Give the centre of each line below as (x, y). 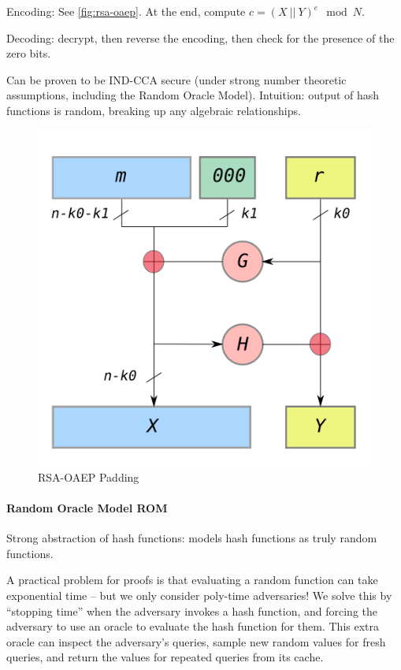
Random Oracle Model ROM (87, 507)
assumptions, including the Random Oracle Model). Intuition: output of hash (193, 95)
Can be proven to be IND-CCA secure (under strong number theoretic (176, 79)
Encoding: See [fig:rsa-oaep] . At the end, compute (126, 11)
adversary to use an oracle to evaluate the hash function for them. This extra (193, 626)
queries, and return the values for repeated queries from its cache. (165, 657)
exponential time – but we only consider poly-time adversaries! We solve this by (199, 595)
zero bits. (29, 53)
